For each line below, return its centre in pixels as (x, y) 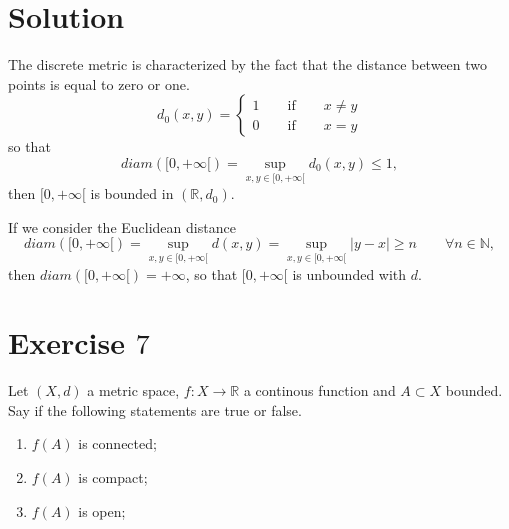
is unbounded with (349, 273)
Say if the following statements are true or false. (155, 409)
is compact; (113, 477)
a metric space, (133, 390)
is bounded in (132, 193)
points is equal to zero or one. (99, 83)
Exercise (66, 342)
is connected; (117, 443)
